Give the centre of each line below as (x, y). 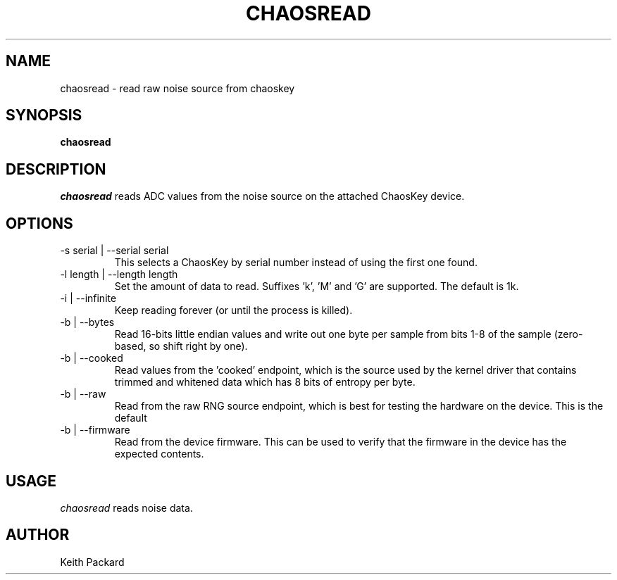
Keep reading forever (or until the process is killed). (233, 310)
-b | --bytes (87, 322)
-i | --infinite (88, 298)
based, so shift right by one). (181, 346)
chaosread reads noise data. (126, 507)
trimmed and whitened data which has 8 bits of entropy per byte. (265, 382)
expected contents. (159, 454)
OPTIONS (39, 223)
